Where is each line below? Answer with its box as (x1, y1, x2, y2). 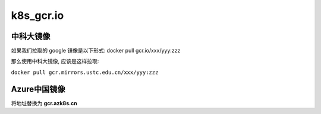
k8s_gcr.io (11, 9, 64, 22)
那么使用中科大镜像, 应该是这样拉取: (11, 58, 99, 65)
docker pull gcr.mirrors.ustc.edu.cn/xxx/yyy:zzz (11, 69, 159, 76)
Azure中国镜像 (11, 84, 65, 94)
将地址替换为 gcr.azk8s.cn (11, 99, 77, 106)
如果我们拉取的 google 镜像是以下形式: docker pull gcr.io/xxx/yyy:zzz (11, 47, 181, 54)
